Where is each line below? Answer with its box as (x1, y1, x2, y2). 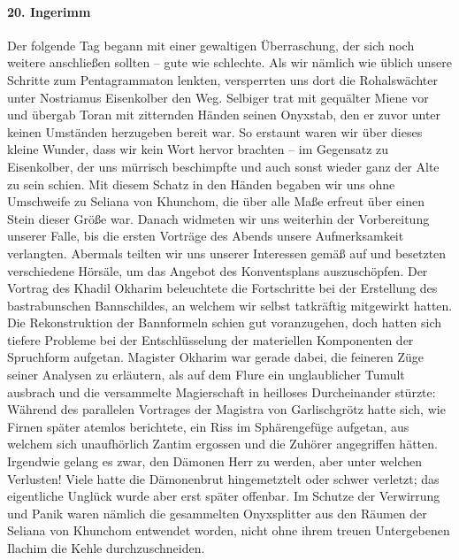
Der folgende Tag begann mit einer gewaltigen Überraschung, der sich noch (7, 35, 415, 54)
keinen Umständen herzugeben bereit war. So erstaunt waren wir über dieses (7, 122, 423, 141)
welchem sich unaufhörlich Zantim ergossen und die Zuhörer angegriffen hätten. (7, 434, 438, 453)
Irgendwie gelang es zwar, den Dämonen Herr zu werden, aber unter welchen (7, 452, 423, 471)
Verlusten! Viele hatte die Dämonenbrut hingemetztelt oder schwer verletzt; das (7, 469, 440, 487)
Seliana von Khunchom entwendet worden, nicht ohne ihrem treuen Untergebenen (7, 521, 450, 540)
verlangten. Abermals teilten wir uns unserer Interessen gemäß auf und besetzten (7, 243, 447, 262)
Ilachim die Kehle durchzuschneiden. (7, 539, 205, 557)
